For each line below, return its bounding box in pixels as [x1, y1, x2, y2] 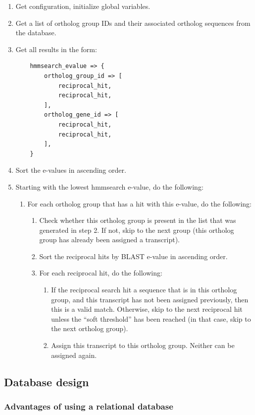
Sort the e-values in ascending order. [15, 165, 126, 175]
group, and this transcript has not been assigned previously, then [51, 294, 249, 304]
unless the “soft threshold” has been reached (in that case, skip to [51, 313, 251, 324]
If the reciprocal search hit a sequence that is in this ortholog [51, 284, 237, 295]
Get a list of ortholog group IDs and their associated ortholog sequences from [15, 17, 251, 28]
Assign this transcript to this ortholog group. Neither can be [51, 340, 235, 350]
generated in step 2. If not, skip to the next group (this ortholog [39, 224, 234, 235]
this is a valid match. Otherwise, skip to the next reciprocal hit [51, 304, 243, 314]
